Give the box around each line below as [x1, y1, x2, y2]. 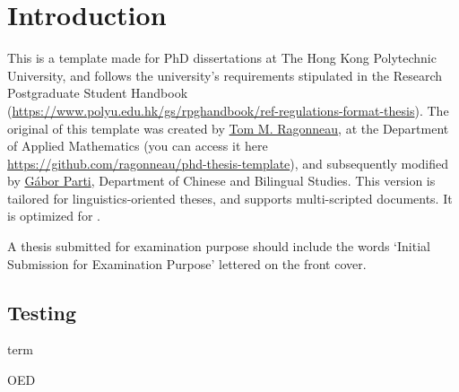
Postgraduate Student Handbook [7, 83, 188, 102]
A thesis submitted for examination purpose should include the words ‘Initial [7, 237, 430, 256]
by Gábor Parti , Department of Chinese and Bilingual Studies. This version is [7, 171, 436, 190]
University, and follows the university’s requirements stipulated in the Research [7, 65, 443, 84]
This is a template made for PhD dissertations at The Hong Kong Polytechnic [7, 48, 437, 67]
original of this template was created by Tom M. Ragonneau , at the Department [7, 118, 449, 137]
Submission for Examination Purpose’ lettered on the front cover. [7, 254, 367, 273]
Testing [7, 298, 76, 326]
